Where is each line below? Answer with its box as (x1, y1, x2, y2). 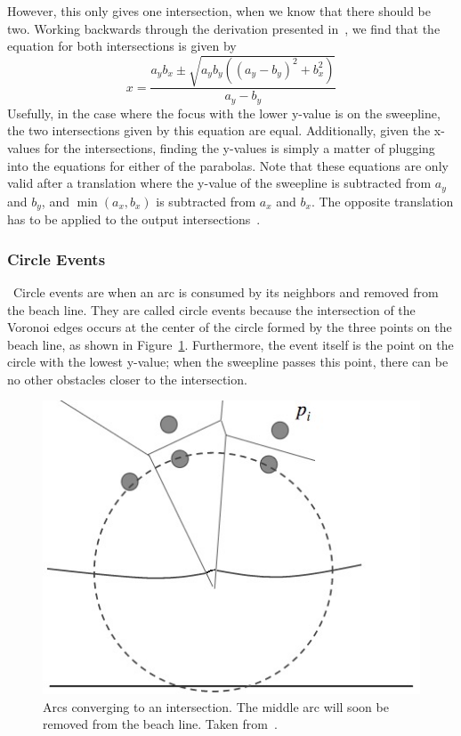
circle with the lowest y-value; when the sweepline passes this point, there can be (7, 352, 449, 371)
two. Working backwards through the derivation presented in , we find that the (7, 19, 441, 37)
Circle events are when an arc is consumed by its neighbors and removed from (12, 282, 439, 301)
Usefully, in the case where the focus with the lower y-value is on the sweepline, (7, 103, 441, 122)
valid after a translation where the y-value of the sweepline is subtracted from (7, 174, 432, 192)
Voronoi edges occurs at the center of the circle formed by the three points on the (7, 318, 452, 336)
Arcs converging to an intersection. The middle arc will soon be (43, 697, 389, 716)
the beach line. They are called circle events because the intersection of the (7, 300, 416, 319)
